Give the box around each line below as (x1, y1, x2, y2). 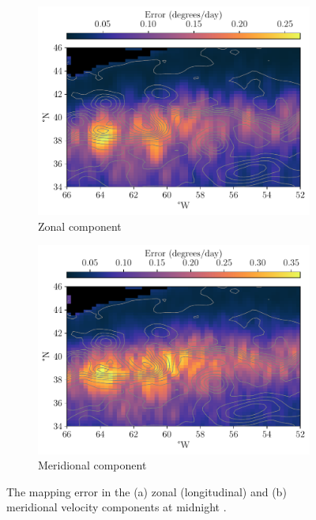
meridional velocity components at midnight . (6, 499, 227, 515)
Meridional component (38, 457, 147, 473)
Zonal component (38, 217, 122, 234)
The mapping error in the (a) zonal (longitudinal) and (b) (6, 483, 287, 499)
